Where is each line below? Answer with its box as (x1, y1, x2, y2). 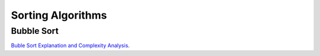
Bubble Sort (11, 26, 59, 36)
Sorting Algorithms (11, 9, 107, 22)
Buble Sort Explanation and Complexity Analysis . (11, 42, 130, 49)
